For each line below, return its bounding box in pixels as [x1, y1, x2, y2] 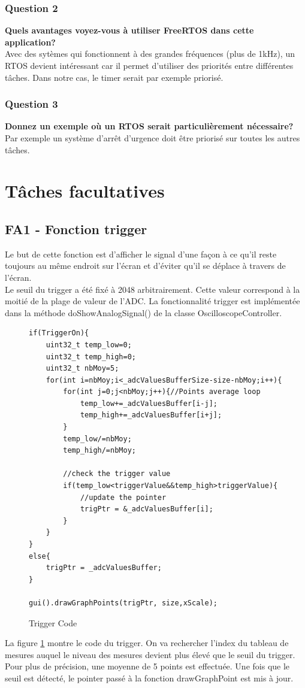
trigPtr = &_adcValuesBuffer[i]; [80, 505, 213, 514]
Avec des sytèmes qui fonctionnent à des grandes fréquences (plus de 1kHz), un [5, 47, 295, 60]
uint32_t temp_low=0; [46, 340, 132, 349]
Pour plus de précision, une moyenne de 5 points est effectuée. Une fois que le [5, 660, 290, 672]
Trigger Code [29, 616, 77, 629]
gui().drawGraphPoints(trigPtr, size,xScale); [29, 598, 218, 607]
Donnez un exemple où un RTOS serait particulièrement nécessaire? [5, 120, 294, 132]
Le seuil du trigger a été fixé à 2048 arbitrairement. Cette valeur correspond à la [5, 283, 300, 295]
